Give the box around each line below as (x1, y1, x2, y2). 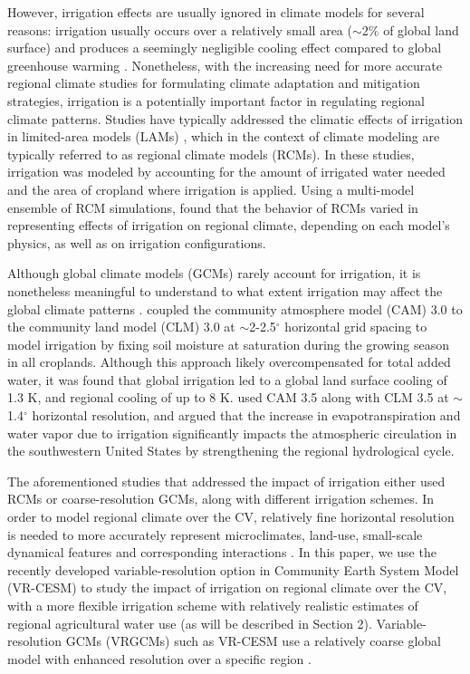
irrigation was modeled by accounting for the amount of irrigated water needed (7, 162, 446, 181)
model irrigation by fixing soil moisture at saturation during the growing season (7, 334, 449, 353)
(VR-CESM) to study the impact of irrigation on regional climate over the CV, (7, 578, 447, 597)
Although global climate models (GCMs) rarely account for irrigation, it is (7, 264, 421, 283)
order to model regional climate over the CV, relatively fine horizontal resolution (7, 507, 455, 526)
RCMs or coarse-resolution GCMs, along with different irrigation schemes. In (7, 489, 435, 508)
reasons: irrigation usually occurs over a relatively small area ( (7, 20, 352, 39)
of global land (383, 20, 459, 39)
